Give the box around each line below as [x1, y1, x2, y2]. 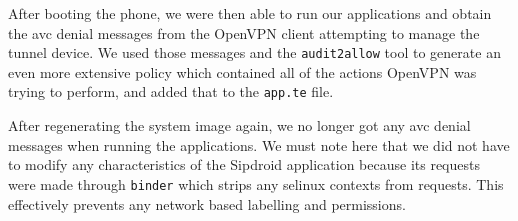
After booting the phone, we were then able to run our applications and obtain [8, 3, 492, 23]
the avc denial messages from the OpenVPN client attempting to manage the [8, 22, 480, 43]
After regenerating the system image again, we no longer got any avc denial [8, 115, 471, 136]
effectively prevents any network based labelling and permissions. [8, 193, 406, 214]
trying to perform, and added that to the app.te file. [8, 81, 334, 102]
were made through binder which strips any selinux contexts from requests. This [8, 173, 504, 194]
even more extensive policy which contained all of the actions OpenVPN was [8, 61, 477, 82]
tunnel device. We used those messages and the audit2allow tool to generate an [8, 42, 501, 63]
